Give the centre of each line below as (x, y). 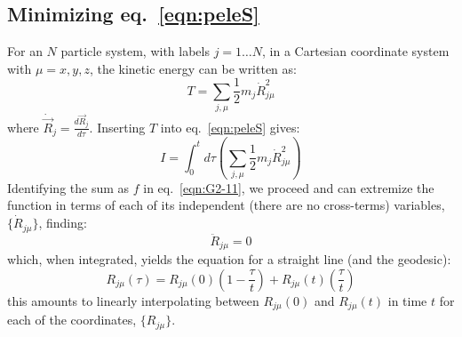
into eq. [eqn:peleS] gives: (230, 127)
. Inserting (117, 127)
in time (407, 300)
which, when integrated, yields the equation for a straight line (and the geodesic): (229, 259)
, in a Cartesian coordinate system (356, 51)
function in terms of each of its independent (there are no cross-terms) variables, (226, 205)
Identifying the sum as (68, 187)
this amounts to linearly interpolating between (133, 300)
